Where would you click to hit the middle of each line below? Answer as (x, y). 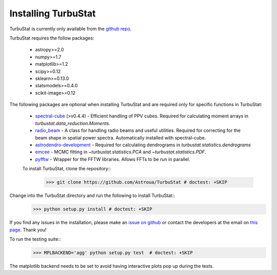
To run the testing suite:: (35, 239)
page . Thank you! (28, 230)
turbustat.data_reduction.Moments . (73, 123)
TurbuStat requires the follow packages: (52, 38)
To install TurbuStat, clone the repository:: (67, 169)
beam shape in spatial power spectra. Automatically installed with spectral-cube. (121, 137)
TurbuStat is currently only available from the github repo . (71, 29)
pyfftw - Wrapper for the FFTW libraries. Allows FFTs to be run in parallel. (113, 159)
